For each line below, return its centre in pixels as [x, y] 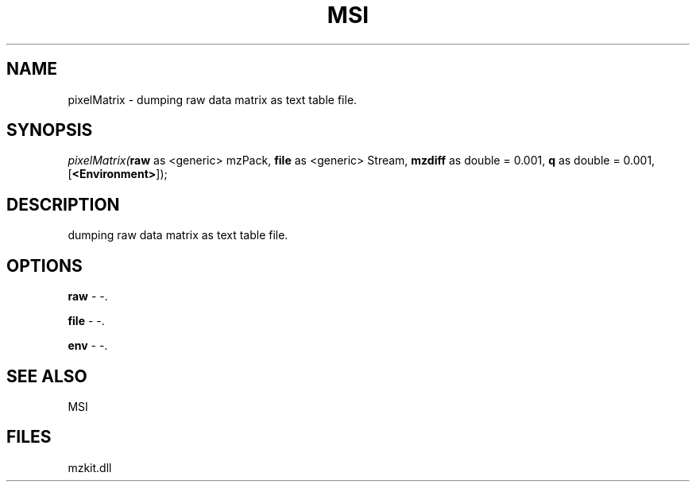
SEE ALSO [47, 376]
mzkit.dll [90, 467]
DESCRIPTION [63, 204]
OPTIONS [44, 265]
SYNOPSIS [50, 130]
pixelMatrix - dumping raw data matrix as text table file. [213, 99]
